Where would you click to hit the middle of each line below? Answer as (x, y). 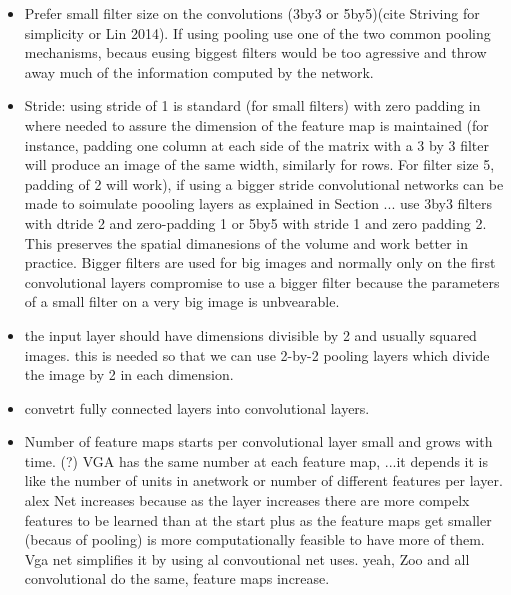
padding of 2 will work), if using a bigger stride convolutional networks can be (264, 183)
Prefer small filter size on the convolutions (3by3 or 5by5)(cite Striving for (252, 13)
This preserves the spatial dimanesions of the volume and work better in (246, 242)
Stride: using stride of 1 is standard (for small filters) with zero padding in (252, 105)
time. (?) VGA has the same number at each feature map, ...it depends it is (256, 460)
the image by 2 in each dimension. (129, 374)
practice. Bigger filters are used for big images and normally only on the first (260, 262)
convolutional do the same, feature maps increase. (177, 578)
